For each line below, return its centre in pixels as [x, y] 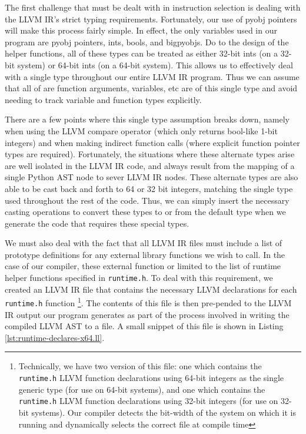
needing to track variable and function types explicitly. [103, 99]
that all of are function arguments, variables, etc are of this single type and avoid [151, 88]
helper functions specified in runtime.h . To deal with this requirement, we [139, 278]
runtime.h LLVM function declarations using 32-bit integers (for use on [148, 401]
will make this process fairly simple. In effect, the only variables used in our [141, 30]
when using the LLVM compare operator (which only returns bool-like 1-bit [141, 130]
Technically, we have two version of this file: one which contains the [140, 366]
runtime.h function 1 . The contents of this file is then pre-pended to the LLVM [148, 302]
